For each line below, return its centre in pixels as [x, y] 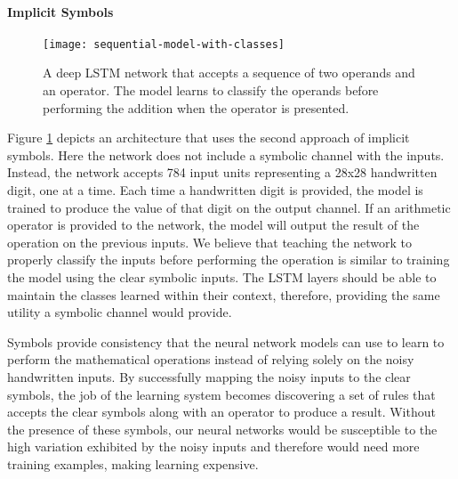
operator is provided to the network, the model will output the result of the [213, 225]
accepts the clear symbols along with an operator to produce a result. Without [221, 412]
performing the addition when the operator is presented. [196, 107]
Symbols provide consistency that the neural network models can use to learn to [226, 341]
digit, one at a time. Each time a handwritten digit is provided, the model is [215, 190]
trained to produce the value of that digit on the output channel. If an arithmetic [229, 207]
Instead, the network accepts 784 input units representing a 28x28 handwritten [222, 172]
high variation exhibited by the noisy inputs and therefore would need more [213, 447]
